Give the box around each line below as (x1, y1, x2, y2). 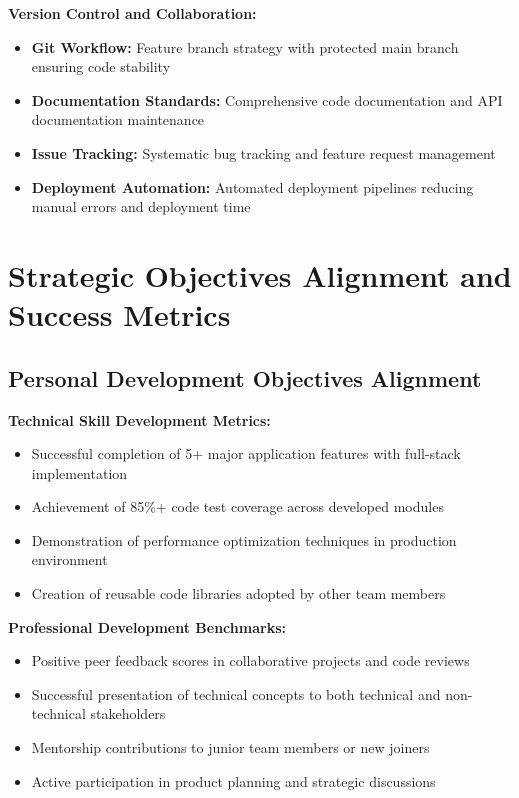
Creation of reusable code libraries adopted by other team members (31, 583, 446, 604)
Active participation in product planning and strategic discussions (31, 770, 436, 791)
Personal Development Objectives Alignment (8, 362, 482, 393)
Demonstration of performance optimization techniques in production (31, 529, 457, 550)
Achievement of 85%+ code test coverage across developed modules (31, 496, 444, 517)
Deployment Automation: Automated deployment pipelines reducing (31, 176, 474, 197)
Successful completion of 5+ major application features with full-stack (31, 443, 461, 464)
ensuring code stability (31, 56, 171, 77)
